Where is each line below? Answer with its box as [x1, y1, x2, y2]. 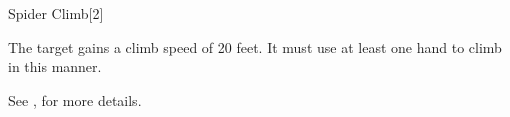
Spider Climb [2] [8, 3, 104, 23]
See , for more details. [8, 89, 142, 110]
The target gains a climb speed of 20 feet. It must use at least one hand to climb [8, 36, 502, 57]
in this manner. [8, 56, 102, 77]
